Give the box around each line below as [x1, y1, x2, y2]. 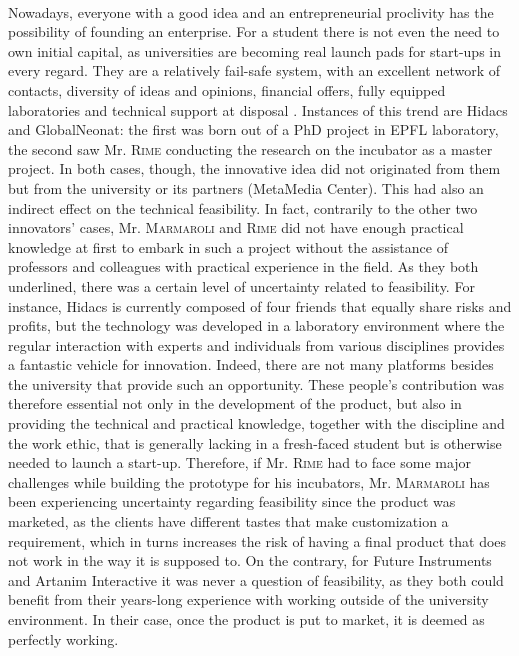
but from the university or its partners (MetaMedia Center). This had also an [8, 177, 484, 198]
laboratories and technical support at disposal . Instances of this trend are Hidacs [8, 99, 508, 120]
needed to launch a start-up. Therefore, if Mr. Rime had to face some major [8, 452, 472, 473]
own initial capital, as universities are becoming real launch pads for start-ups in [8, 40, 502, 61]
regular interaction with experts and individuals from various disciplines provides [8, 334, 505, 355]
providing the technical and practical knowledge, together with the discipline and [8, 413, 505, 434]
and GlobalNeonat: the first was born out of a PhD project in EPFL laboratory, [8, 119, 499, 140]
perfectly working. [8, 628, 119, 649]
